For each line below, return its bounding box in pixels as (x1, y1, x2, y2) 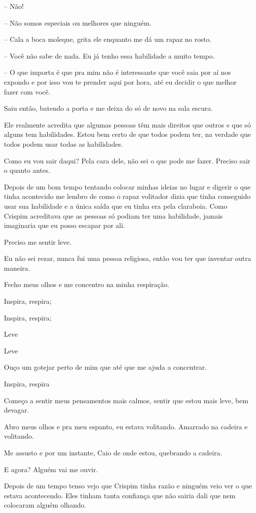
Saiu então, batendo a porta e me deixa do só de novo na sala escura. (4, 103, 213, 113)
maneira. (4, 262, 30, 273)
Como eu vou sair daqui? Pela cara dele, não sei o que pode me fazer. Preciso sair (4, 155, 251, 165)
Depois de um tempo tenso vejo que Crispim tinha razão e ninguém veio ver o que (4, 481, 252, 491)
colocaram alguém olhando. (4, 500, 86, 510)
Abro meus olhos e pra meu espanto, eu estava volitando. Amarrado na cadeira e (4, 421, 248, 431)
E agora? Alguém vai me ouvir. (4, 464, 98, 474)
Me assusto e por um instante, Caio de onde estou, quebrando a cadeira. (4, 448, 223, 457)
